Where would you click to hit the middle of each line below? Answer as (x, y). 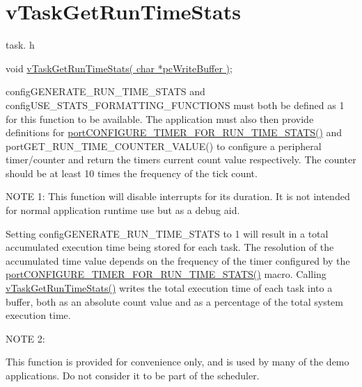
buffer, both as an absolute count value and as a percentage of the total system (174, 301)
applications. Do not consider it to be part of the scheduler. (133, 375)
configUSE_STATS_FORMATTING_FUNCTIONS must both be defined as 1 (175, 105)
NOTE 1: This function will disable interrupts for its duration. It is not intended (178, 196)
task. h (20, 45)
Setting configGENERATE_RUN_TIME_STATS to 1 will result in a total (167, 233)
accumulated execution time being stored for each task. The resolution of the (170, 247)
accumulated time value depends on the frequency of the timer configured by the (178, 260)
